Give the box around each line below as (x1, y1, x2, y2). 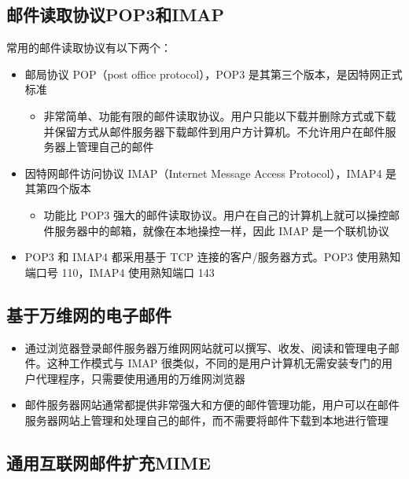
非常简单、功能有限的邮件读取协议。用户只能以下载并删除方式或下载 (43, 107, 396, 123)
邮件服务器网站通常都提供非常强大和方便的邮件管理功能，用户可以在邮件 (24, 396, 400, 413)
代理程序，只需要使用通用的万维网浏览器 (35, 370, 245, 386)
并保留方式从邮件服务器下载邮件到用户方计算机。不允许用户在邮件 (43, 123, 385, 139)
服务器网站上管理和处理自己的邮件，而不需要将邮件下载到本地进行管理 (24, 411, 389, 428)
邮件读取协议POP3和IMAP (6, 2, 225, 27)
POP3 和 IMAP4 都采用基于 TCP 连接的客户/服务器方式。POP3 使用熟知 (24, 249, 401, 265)
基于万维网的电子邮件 (6, 302, 171, 326)
